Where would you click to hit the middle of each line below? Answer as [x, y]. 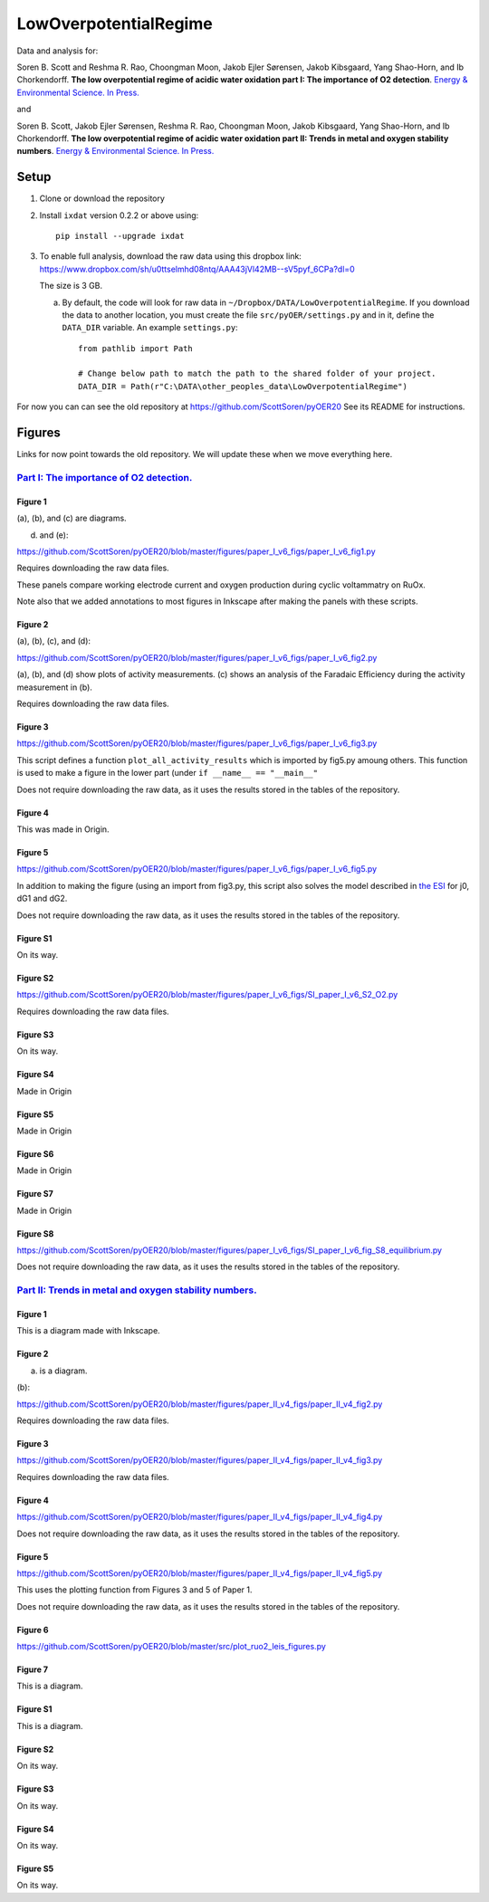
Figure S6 [35, 1153]
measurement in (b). [54, 687]
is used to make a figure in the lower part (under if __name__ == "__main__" [168, 773]
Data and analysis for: [58, 51]
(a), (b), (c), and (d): [53, 641]
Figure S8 [35, 1233]
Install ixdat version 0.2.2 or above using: [119, 215]
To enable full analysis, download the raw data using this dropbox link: [171, 256]
